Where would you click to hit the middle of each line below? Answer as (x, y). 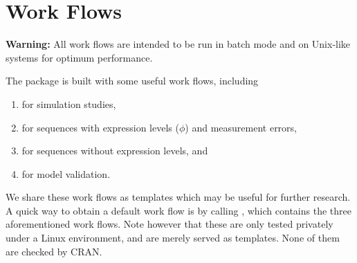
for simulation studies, (69, 103)
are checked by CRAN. (54, 251)
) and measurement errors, (241, 127)
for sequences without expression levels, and (115, 151)
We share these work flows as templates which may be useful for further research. (178, 197)
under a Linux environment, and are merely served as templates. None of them (173, 238)
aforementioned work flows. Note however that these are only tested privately (170, 224)
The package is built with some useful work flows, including (132, 81)
